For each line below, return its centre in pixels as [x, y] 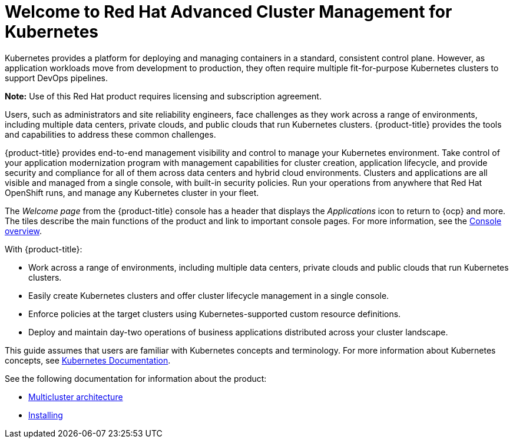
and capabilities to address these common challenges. [110, 134]
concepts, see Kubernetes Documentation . [88, 360]
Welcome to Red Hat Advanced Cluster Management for [229, 12]
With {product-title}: [44, 249]
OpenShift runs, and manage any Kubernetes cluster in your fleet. [132, 192]
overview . [24, 231]
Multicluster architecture [76, 397]
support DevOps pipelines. [57, 78]
